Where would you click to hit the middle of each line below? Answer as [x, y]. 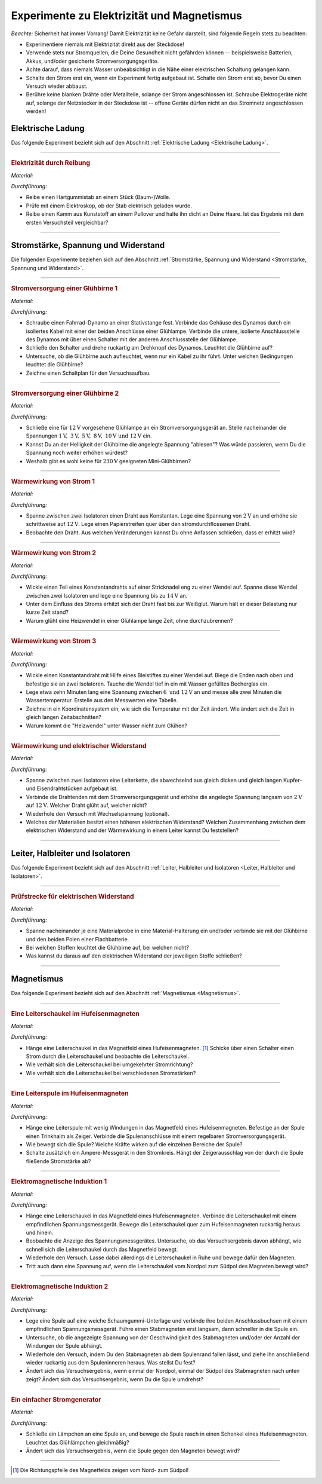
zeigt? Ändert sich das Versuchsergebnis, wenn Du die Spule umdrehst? [115, 1379]
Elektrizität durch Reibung [51, 163]
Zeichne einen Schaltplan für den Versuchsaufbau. [89, 373]
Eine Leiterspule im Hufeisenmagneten [70, 1094]
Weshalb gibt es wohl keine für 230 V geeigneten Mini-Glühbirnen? [108, 461]
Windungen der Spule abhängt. [64, 1346]
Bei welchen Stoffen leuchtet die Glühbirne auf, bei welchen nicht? [107, 947]
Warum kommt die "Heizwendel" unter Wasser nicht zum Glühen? [107, 726]
